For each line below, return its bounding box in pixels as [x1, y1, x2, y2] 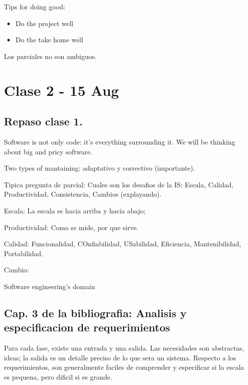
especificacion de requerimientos [4, 320, 171, 335]
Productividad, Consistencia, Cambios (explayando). [4, 189, 162, 199]
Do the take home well [15, 34, 83, 45]
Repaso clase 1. [4, 114, 83, 129]
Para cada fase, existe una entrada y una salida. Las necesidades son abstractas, [4, 343, 244, 353]
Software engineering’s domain [4, 281, 95, 291]
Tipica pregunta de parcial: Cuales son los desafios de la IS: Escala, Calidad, [4, 179, 234, 189]
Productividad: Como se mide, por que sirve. [4, 222, 139, 232]
